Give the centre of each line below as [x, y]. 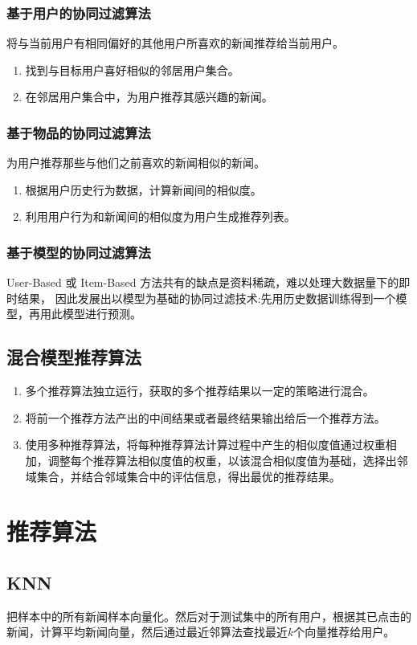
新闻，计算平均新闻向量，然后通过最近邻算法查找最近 [147, 632]
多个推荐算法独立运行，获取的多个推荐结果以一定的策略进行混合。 [200, 391]
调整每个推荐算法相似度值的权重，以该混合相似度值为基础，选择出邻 [228, 460]
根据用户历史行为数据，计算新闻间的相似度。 [143, 189]
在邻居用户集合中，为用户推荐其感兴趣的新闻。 [149, 97]
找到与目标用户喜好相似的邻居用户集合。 [132, 69]
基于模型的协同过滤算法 [79, 252]
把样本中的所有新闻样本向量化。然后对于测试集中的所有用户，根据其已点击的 [209, 616]
